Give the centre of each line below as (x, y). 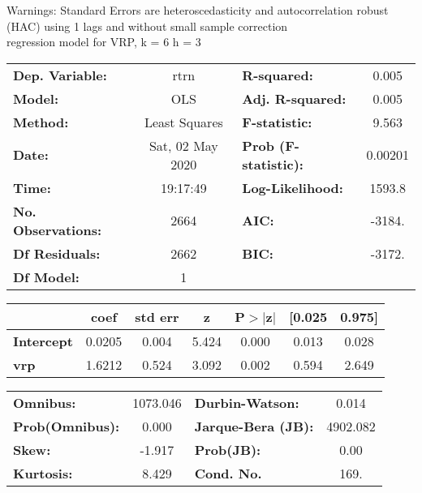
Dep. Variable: (60, 75)
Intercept (43, 341)
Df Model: (46, 277)
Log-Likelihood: (293, 187)
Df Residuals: (57, 253)
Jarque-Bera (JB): (254, 426)
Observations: (58, 229)
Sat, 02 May (183, 145)
